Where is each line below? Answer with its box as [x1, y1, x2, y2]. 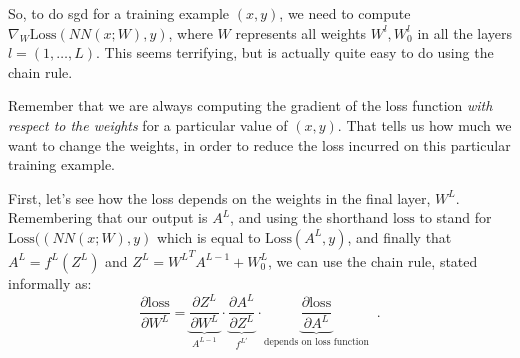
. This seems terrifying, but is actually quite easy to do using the [96, 42, 494, 63]
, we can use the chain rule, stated [267, 250, 478, 271]
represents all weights [235, 22, 366, 43]
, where [168, 22, 213, 43]
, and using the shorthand [230, 207, 389, 228]
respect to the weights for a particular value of [8, 114, 288, 135]
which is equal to [156, 226, 261, 247]
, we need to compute [279, 3, 411, 23]
